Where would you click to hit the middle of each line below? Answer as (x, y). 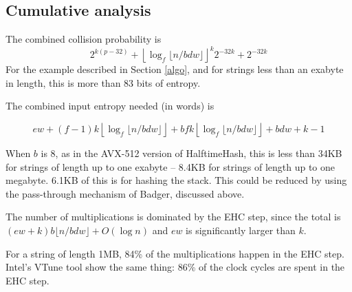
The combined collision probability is (84, 39)
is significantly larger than (241, 230)
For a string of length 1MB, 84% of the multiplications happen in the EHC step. (175, 253)
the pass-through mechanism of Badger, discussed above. (125, 193)
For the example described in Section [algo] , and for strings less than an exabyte (175, 69)
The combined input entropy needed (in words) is (110, 106)
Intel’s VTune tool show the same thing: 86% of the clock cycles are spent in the (175, 267)
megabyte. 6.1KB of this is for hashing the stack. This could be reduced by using (176, 180)
